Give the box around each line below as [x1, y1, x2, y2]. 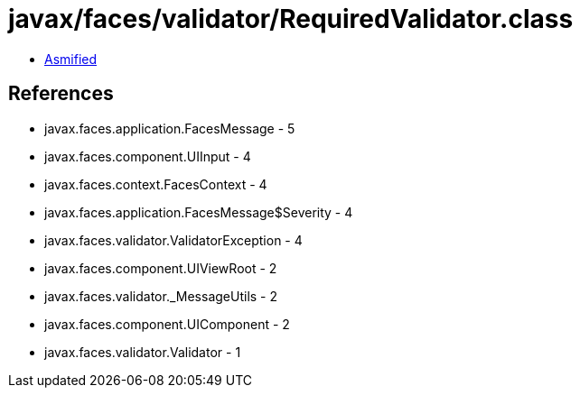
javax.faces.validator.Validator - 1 [44, 344, 241, 360]
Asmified [44, 51, 98, 67]
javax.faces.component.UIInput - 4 [44, 148, 251, 164]
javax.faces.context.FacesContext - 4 [44, 176, 267, 192]
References [8, 82, 114, 106]
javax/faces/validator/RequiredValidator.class [8, 4, 574, 34]
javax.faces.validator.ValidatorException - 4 [44, 232, 303, 248]
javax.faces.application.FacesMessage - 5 [44, 120, 295, 136]
